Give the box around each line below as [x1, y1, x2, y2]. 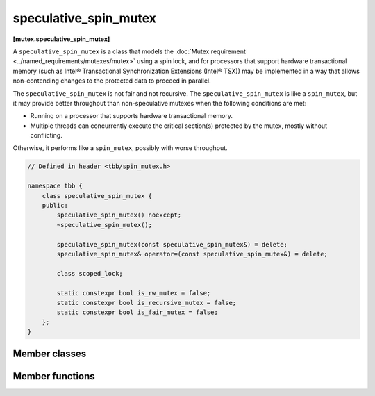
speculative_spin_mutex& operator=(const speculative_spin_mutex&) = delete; [56, 250, 328, 258]
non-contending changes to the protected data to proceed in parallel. [12, 76, 211, 85]
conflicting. [30, 131, 62, 140]
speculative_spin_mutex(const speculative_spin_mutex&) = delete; [56, 240, 288, 248]
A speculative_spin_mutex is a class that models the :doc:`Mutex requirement [12, 47, 247, 56]
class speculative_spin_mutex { [42, 192, 153, 199]
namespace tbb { [27, 182, 83, 190]
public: [42, 201, 69, 209]
